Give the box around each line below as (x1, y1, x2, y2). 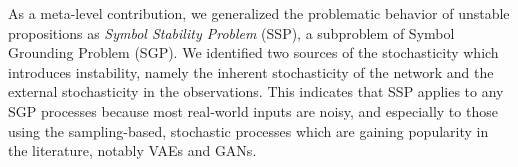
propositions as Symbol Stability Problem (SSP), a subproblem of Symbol (8, 22, 455, 43)
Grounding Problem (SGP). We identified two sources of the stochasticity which (8, 42, 499, 63)
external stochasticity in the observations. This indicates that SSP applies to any (8, 81, 504, 102)
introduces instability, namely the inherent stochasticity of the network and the (8, 61, 494, 82)
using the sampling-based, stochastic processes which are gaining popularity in (8, 120, 489, 141)
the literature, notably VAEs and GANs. (8, 140, 257, 161)
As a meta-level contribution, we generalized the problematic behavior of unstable (8, 3, 510, 23)
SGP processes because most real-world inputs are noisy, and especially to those (8, 100, 498, 121)
